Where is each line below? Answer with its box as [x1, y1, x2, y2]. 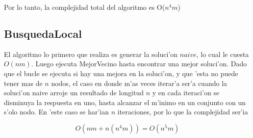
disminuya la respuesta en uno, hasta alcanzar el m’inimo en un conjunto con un [4, 97, 246, 107]
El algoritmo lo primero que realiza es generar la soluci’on [4, 49, 178, 59]
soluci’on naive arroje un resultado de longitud [4, 87, 144, 98]
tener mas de [4, 78, 43, 88]
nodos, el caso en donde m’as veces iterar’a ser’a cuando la [51, 78, 228, 88]
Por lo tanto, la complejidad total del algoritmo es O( [4, 2, 165, 12]
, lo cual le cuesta [196, 49, 249, 59]
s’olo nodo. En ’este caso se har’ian [4, 107, 109, 117]
